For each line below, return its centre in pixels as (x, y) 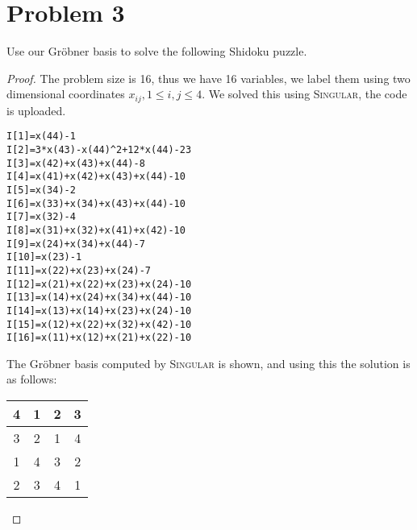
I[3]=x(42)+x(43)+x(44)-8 (76, 163)
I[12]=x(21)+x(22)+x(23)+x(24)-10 (99, 284)
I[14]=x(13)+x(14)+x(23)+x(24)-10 (99, 311)
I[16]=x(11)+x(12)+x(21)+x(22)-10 (99, 338)
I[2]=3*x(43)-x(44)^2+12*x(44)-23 (99, 150)
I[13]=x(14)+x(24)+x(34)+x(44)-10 (99, 298)
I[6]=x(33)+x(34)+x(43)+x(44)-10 (96, 203)
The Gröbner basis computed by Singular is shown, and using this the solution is (208, 363)
